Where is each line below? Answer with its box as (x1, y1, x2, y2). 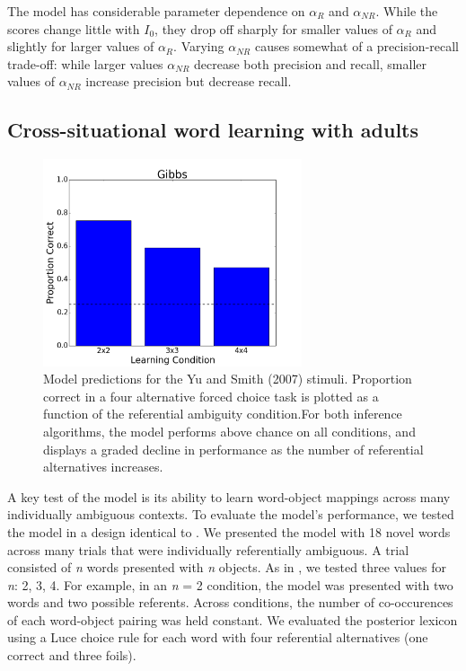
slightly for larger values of (7, 37, 154, 56)
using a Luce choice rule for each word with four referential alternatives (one (7, 628, 428, 647)
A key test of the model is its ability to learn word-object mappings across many (7, 487, 451, 506)
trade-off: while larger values (7, 54, 163, 73)
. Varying (173, 37, 224, 56)
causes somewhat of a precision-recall (254, 37, 459, 56)
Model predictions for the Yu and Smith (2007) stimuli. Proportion (43, 369, 412, 388)
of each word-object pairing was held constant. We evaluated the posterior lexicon (7, 610, 458, 629)
